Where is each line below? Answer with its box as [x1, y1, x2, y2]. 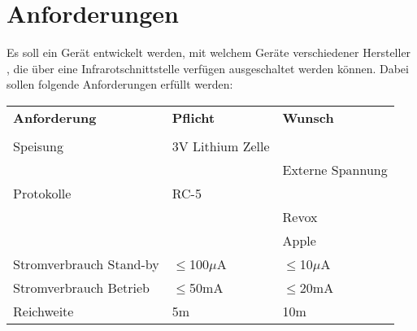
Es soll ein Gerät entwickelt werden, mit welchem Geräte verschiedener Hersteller [7, 44, 411, 61]
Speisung [13, 136, 63, 155]
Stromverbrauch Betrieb [13, 277, 150, 297]
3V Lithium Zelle [172, 136, 270, 155]
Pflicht [172, 107, 215, 127]
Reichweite [13, 301, 74, 320]
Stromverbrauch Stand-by [13, 254, 159, 273]
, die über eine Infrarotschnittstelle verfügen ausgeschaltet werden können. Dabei [7, 59, 409, 76]
